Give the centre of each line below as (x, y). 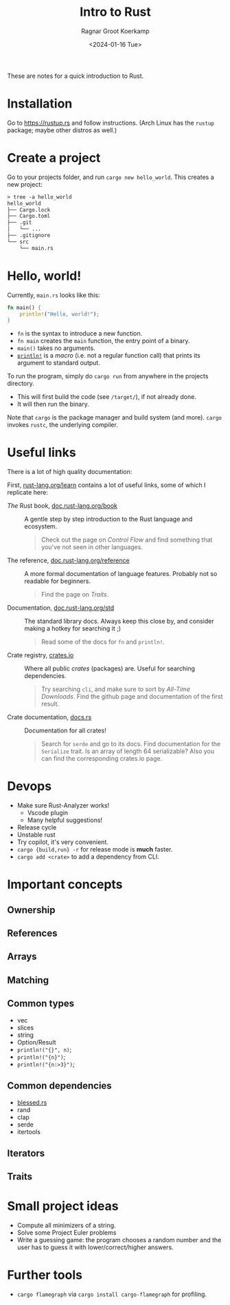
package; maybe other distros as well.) (62, 130)
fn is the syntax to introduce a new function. (80, 333)
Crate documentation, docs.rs (49, 717)
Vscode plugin (48, 813)
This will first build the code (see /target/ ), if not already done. (107, 397)
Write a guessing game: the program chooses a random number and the (119, 1240)
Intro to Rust (115, 12)
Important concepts (65, 884)
